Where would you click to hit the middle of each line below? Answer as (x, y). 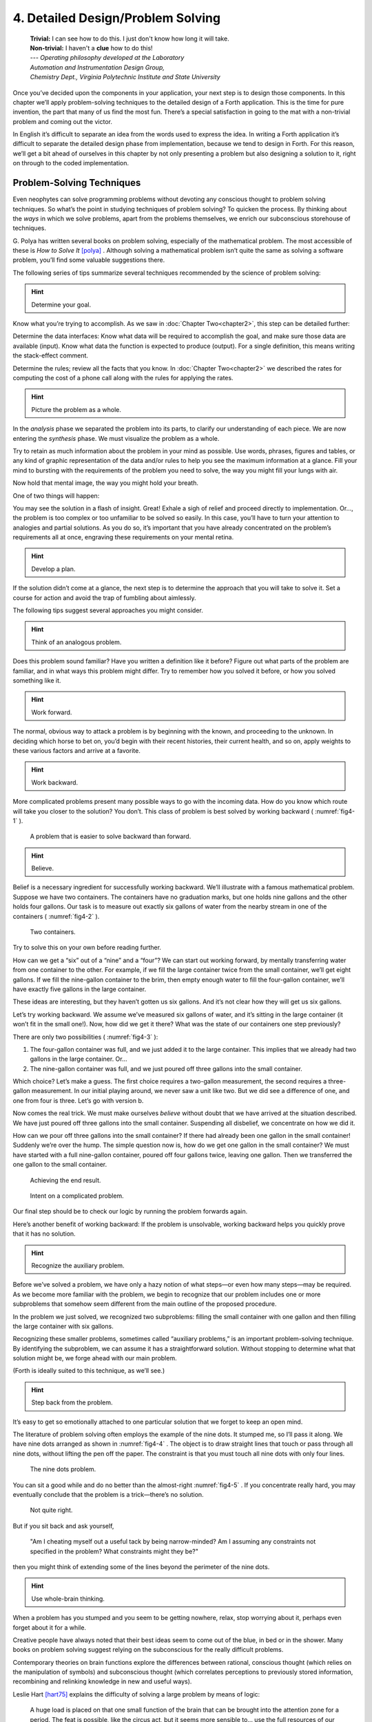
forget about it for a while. (49, 1627)
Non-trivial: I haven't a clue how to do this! (91, 48)
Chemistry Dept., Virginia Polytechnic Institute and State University (125, 77)
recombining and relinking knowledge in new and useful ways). (102, 1681)
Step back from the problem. (72, 1402)
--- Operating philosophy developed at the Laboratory (107, 58)
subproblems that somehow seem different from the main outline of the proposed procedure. (145, 1304)
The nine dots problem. (63, 1469)
